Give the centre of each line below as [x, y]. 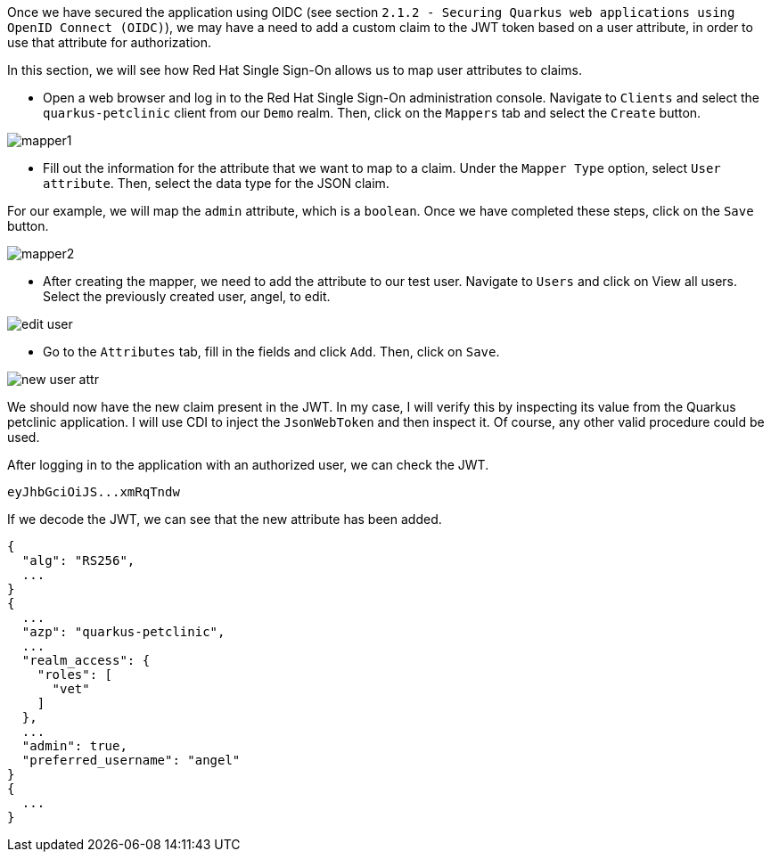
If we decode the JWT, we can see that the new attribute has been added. [225, 519]
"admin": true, [74, 746]
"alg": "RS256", [78, 560]
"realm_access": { [86, 660]
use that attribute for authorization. [110, 42]
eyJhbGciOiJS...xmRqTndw [94, 492]
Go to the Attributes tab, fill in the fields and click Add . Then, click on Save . [271, 352]
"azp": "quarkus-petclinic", [123, 632]
